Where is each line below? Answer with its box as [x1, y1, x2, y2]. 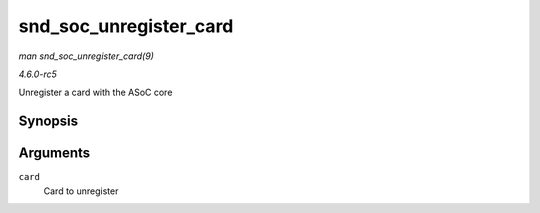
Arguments [18, 145, 91, 162]
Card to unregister [43, 185, 119, 197]
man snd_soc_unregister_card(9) [18, 50, 155, 62]
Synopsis [18, 113, 79, 130]
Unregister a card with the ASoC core [18, 86, 173, 99]
